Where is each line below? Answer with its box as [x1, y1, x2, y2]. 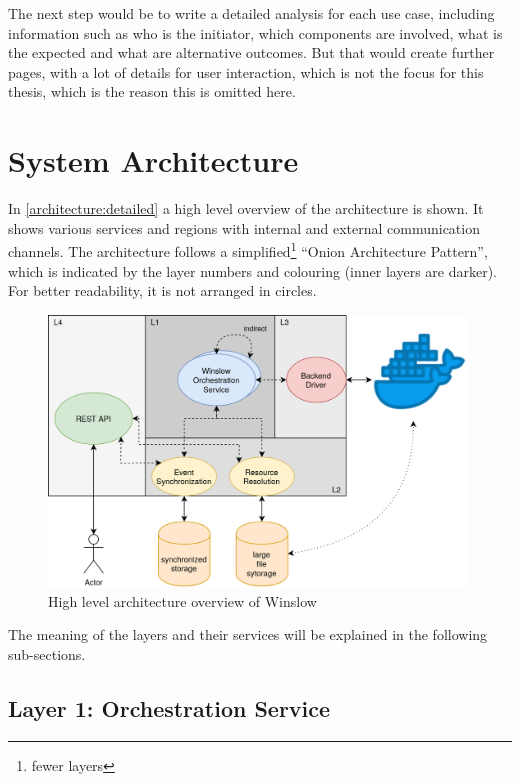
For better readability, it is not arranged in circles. [8, 280, 317, 301]
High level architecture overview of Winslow [48, 590, 317, 611]
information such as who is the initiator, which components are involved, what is [8, 22, 503, 43]
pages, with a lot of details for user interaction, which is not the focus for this [8, 61, 484, 82]
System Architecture [8, 140, 299, 181]
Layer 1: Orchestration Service [8, 693, 331, 724]
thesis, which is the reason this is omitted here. [8, 81, 296, 102]
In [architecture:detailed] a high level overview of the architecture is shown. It [8, 198, 484, 219]
